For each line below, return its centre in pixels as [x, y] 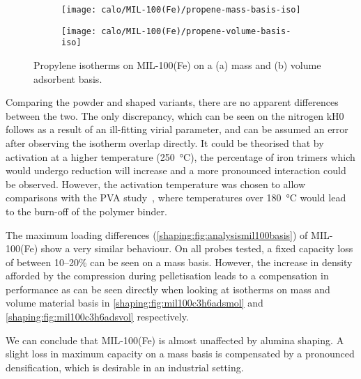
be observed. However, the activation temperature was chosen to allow [156, 184]
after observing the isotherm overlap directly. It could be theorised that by [165, 142]
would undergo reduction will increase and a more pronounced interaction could [176, 170]
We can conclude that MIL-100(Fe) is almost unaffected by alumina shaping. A [175, 340]
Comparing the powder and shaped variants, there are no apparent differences [172, 102]
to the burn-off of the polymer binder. [86, 211]
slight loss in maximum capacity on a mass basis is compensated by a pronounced [180, 354]
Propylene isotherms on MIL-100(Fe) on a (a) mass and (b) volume [177, 64]
